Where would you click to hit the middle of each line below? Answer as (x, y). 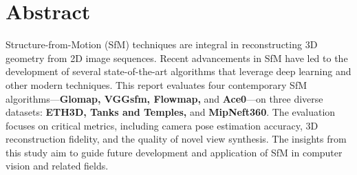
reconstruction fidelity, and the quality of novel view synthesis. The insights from (176, 139)
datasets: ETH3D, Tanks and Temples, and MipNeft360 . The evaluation (171, 112)
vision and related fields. (57, 166)
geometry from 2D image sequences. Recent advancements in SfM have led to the (177, 58)
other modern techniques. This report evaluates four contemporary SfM (156, 84)
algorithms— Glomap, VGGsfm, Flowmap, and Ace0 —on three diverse (164, 98)
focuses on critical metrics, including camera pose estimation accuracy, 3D (162, 125)
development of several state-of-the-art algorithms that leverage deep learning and (178, 71)
